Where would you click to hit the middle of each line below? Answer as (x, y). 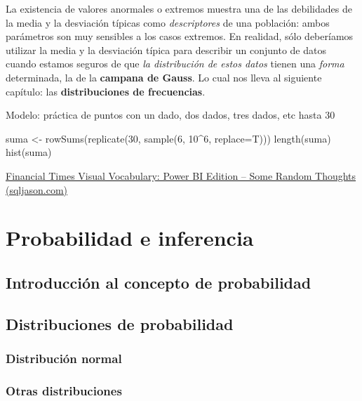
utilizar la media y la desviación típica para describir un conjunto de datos (166, 50)
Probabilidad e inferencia (130, 238)
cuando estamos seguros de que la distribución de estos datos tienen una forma (175, 64)
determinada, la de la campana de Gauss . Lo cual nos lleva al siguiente (164, 77)
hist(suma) (29, 152)
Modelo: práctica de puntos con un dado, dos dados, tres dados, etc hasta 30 (170, 115)
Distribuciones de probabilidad (120, 323)
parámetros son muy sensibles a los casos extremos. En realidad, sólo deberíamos (180, 36)
